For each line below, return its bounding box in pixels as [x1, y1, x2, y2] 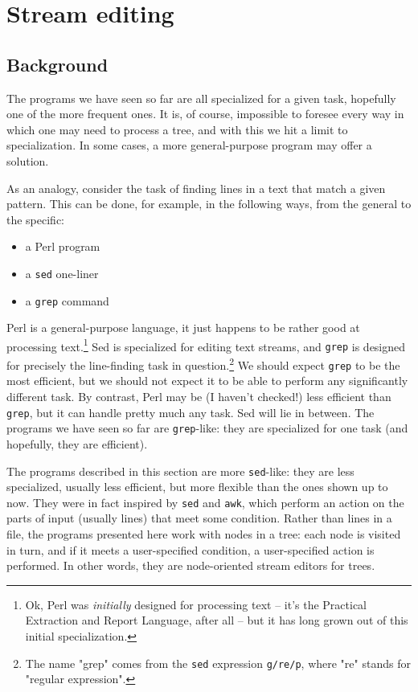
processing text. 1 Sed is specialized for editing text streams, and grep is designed [6, 335, 406, 354]
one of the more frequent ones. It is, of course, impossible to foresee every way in [6, 105, 404, 122]
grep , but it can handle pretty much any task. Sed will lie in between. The [6, 403, 375, 420]
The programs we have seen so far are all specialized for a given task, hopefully [6, 89, 396, 106]
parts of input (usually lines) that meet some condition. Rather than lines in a [6, 510, 392, 526]
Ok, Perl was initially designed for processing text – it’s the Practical [25, 596, 367, 612]
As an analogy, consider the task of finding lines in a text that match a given [6, 179, 386, 196]
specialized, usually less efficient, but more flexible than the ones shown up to [6, 478, 388, 495]
